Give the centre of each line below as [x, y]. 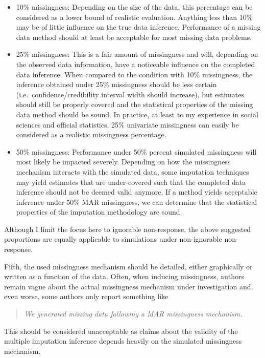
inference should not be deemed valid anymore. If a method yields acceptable [137, 192]
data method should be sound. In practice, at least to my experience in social [137, 114]
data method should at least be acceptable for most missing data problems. [134, 37]
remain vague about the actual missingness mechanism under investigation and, [129, 286]
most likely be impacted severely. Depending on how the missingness [123, 162]
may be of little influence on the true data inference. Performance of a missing [138, 27]
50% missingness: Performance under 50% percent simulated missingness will [136, 151]
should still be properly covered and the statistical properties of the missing [135, 104]
